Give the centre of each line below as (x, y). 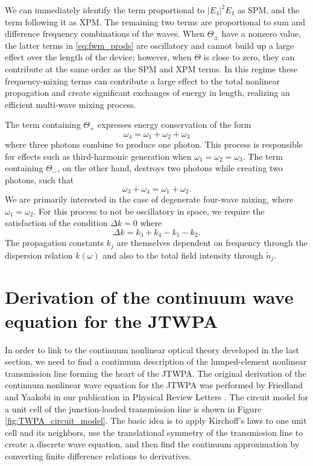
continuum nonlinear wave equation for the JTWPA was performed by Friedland (154, 385)
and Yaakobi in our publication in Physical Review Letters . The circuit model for (156, 396)
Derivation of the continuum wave (149, 297)
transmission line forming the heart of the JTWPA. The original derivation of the (156, 373)
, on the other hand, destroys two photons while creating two (170, 168)
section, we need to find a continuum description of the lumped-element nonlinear (156, 361)
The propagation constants (54, 243)
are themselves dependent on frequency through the (212, 243)
